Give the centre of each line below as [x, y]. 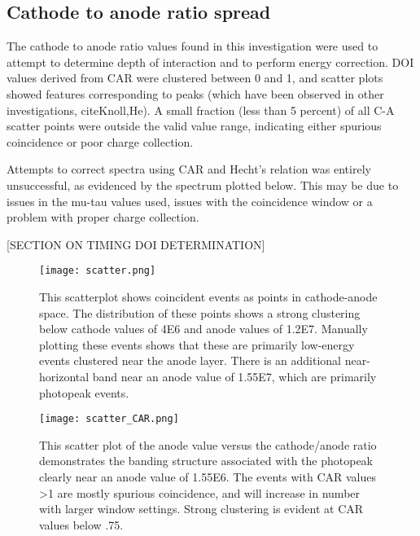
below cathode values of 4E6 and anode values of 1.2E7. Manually [203, 329]
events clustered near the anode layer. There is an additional [190, 360]
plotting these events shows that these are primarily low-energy [197, 344]
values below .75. [81, 524]
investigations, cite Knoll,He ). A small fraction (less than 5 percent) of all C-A [201, 110]
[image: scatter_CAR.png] [109, 419]
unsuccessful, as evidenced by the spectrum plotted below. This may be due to [203, 185]
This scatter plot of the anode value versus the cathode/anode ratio [208, 444]
